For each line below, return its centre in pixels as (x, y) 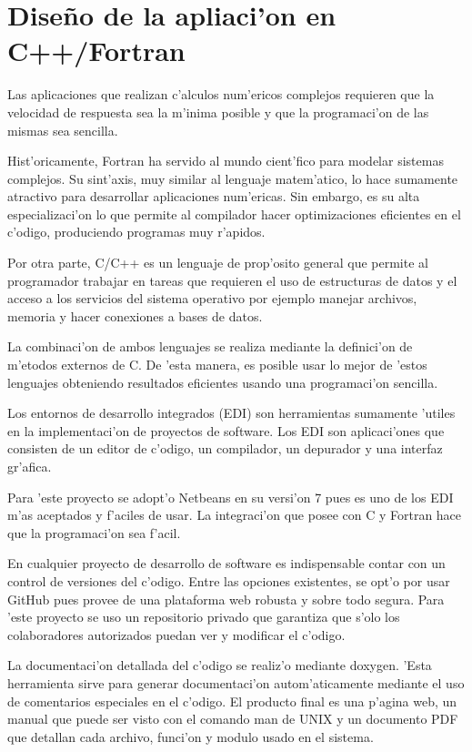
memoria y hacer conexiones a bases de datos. (135, 315)
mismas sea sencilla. (63, 130)
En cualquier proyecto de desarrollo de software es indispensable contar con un (226, 563)
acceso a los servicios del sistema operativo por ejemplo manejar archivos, (212, 298)
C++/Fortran (96, 51)
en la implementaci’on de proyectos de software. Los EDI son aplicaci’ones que (226, 430)
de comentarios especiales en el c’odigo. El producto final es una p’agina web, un (232, 701)
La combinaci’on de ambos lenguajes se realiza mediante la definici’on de (210, 346)
